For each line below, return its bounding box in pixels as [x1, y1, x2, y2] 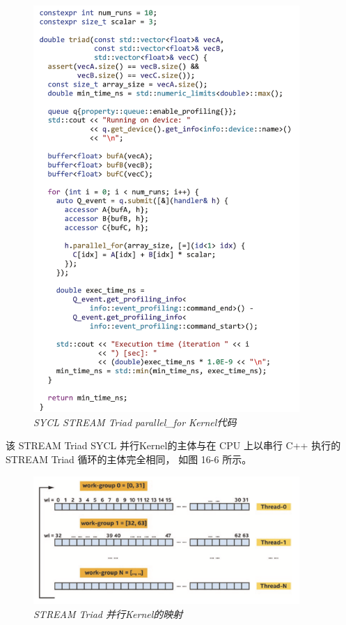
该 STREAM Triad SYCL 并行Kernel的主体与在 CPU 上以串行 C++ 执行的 [6, 438, 341, 453]
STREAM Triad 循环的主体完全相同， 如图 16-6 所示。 [6, 451, 252, 466]
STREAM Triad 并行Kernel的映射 [33, 606, 183, 621]
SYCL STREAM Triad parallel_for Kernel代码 [33, 414, 237, 429]
